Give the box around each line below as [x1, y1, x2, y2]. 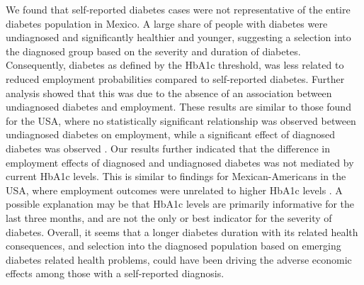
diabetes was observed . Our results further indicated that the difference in [6, 140, 330, 155]
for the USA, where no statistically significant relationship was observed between [6, 113, 356, 128]
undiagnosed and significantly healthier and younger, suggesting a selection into [6, 30, 351, 45]
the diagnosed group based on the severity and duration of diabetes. [6, 43, 301, 58]
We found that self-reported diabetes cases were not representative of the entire [6, 2, 351, 16]
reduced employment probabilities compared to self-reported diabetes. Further [6, 71, 345, 86]
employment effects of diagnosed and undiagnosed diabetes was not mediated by [6, 155, 354, 169]
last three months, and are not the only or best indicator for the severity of [6, 210, 332, 225]
